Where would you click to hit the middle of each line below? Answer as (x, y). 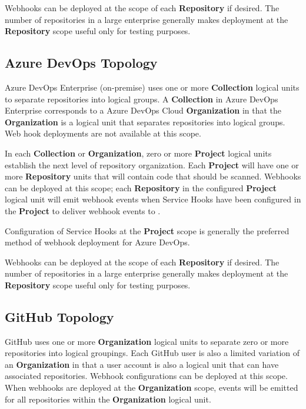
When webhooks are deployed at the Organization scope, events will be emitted (152, 388)
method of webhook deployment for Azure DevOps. (97, 242)
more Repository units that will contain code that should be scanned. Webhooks (153, 176)
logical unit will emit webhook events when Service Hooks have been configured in (153, 199)
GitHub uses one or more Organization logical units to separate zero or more (147, 341)
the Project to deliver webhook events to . (83, 210)
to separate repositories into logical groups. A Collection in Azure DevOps (142, 99)
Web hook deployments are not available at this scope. (103, 133)
